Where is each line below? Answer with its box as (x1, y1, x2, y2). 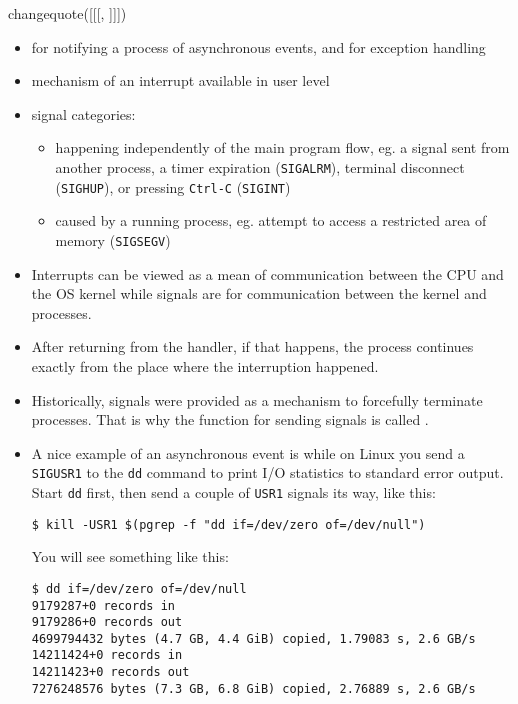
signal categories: (31, 103, 136, 124)
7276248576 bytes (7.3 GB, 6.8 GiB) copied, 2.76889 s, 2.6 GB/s (31, 681, 476, 696)
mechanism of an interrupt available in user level (31, 70, 330, 91)
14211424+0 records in (31, 648, 183, 663)
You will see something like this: (31, 546, 229, 567)
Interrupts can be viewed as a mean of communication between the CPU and (31, 263, 504, 284)
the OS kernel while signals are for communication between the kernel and (31, 283, 487, 304)
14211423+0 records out (31, 665, 190, 680)
